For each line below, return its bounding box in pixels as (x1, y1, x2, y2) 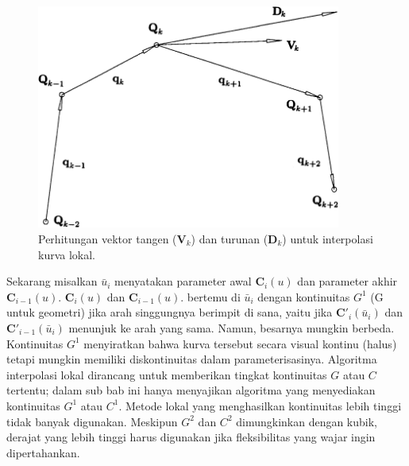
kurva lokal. (38, 246, 96, 262)
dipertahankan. (6, 444, 80, 460)
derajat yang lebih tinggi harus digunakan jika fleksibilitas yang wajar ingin (6, 429, 376, 445)
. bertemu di (180, 288, 241, 305)
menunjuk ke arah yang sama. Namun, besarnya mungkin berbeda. (68, 319, 395, 336)
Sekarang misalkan (6, 273, 98, 289)
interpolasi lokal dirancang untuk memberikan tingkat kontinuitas (6, 366, 327, 383)
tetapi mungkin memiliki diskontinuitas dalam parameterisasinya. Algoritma (6, 351, 377, 367)
